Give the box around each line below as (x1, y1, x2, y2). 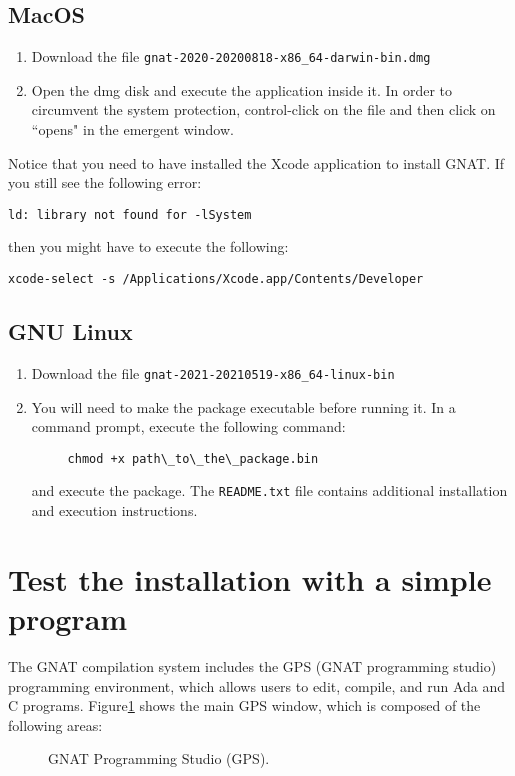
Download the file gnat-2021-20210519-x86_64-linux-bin (31, 362, 395, 383)
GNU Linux (8, 316, 133, 347)
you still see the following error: (8, 172, 202, 193)
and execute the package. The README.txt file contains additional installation (31, 480, 508, 501)
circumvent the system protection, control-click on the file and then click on (31, 99, 496, 120)
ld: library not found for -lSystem (8, 207, 252, 222)
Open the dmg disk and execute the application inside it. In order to (31, 79, 453, 100)
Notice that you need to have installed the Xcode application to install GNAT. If (8, 152, 505, 173)
